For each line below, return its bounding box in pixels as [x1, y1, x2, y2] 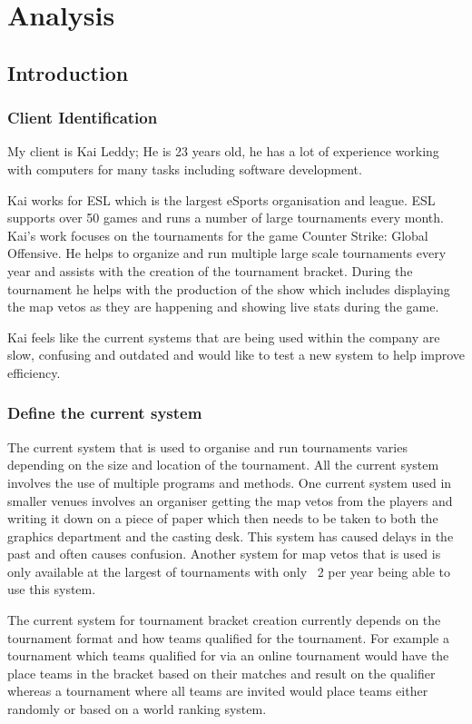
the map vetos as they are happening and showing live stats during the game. [7, 297, 439, 316]
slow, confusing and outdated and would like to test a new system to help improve [7, 345, 466, 364]
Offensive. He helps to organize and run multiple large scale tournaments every [7, 243, 447, 263]
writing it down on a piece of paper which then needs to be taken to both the [7, 509, 438, 528]
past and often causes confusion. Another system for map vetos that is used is [7, 544, 441, 563]
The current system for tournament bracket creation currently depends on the [7, 610, 441, 630]
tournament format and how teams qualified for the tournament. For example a [7, 628, 449, 647]
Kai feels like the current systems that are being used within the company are [7, 327, 440, 346]
